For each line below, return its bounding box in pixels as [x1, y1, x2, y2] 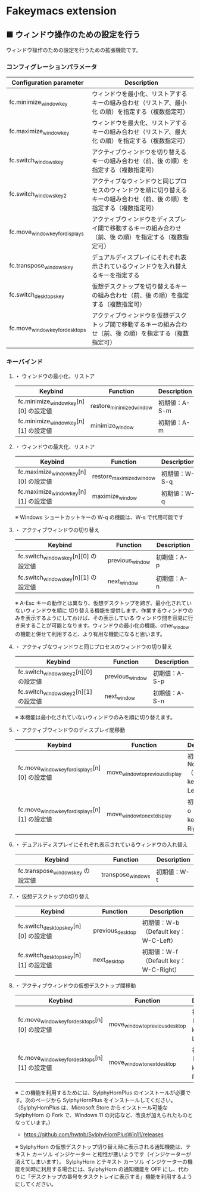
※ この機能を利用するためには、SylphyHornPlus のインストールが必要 [14, 1089, 186, 1096]
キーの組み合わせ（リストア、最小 [92, 99, 187, 107]
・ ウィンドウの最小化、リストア [14, 372, 95, 380]
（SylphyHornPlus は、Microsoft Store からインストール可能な [14, 1104, 168, 1111]
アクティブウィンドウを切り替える [92, 148, 187, 156]
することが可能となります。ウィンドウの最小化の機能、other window [25, 622, 189, 631]
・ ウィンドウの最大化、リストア [14, 443, 95, 450]
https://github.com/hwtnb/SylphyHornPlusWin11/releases [23, 1131, 164, 1138]
